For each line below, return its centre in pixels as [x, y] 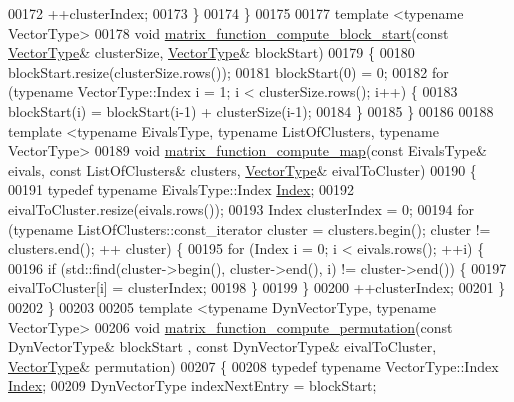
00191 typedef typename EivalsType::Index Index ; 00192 [181, 189]
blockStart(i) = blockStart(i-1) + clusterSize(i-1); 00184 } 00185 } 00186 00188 [251, 110]
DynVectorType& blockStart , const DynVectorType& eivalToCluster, [222, 346]
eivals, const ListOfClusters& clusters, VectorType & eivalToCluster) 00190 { [242, 169]
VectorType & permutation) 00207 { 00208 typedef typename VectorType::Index [253, 365]
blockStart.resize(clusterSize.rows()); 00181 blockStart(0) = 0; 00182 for [228, 71]
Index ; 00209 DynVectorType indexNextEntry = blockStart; [192, 385]
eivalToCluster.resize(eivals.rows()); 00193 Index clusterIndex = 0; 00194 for [241, 208]
